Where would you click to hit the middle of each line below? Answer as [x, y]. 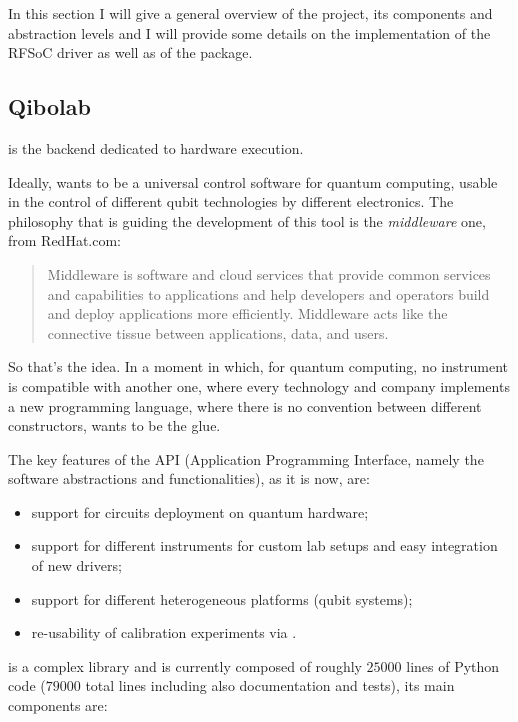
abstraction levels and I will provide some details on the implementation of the [249, 32]
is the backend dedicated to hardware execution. [156, 147]
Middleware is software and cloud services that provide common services [269, 273]
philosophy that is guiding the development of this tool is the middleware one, [247, 220]
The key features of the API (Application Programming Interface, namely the [246, 458]
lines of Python [453, 665]
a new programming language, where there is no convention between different [245, 405]
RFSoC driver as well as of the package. [130, 52]
